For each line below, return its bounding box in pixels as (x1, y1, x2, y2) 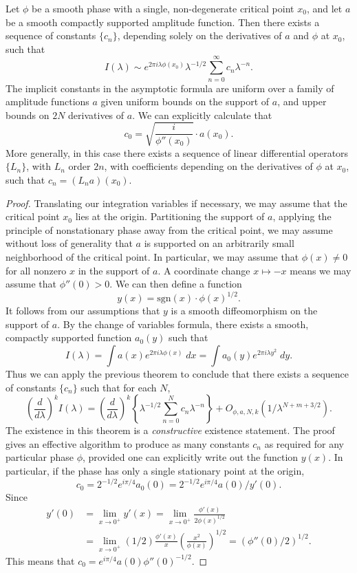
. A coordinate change (158, 263, 250, 277)
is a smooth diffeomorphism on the (171, 303, 318, 318)
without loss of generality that (6, 236, 133, 250)
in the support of (78, 263, 150, 277)
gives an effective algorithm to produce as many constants (6, 436, 250, 451)
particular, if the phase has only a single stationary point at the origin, (6, 464, 305, 478)
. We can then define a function (109, 277, 242, 291)
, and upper (277, 94, 327, 109)
